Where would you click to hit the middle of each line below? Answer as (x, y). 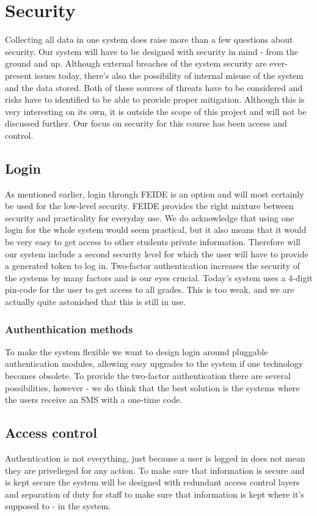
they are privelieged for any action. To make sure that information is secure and (155, 470)
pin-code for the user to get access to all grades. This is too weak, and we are (150, 289)
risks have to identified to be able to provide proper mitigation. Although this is (155, 99)
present (19, 75)
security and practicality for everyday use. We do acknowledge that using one (150, 217)
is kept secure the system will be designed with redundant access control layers (152, 482)
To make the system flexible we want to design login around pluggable (137, 351)
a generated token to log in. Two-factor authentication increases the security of (152, 266)
